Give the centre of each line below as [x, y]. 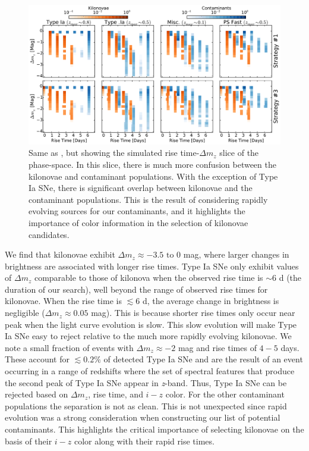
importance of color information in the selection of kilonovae [138, 222]
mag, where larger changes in [236, 254]
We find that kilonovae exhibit [60, 254]
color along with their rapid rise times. [144, 441]
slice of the [239, 153]
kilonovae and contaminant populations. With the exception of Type [153, 176]
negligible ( [25, 313]
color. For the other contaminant [225, 394]
